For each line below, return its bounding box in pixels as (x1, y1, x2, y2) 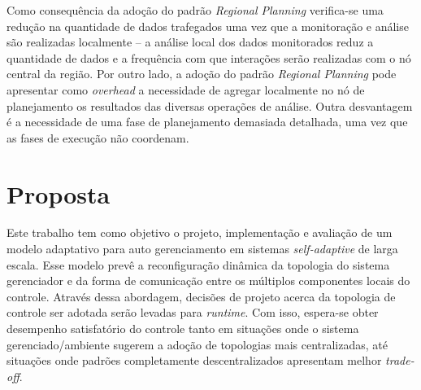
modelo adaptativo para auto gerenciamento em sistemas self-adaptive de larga (7, 240, 398, 257)
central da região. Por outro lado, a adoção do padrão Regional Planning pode (7, 65, 397, 82)
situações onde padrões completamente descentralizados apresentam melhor (7, 352, 382, 369)
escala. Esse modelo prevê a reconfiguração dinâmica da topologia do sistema (7, 256, 390, 273)
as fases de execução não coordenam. (7, 129, 189, 146)
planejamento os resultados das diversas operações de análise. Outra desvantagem (7, 97, 413, 114)
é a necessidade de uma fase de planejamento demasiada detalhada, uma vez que (7, 113, 408, 130)
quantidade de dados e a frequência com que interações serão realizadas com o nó (7, 49, 411, 66)
